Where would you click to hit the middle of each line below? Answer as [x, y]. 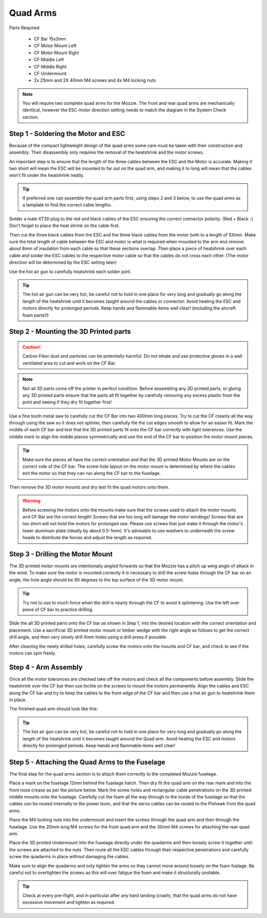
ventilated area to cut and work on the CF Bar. [69, 363]
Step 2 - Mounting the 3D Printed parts [70, 332]
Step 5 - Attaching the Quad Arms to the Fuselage [87, 762]
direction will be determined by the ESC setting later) [63, 263]
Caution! [32, 347]
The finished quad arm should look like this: [54, 709]
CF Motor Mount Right [56, 52]
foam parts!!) [36, 315]
